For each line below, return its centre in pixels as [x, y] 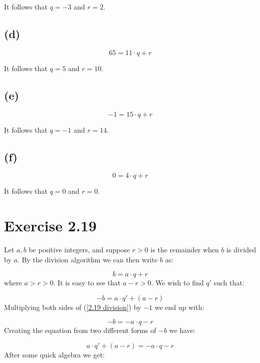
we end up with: [179, 307]
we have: [182, 330]
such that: [229, 283]
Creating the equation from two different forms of [80, 330]
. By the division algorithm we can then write [87, 259]
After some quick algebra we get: [54, 355]
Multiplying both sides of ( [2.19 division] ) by [73, 307]
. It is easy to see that [87, 283]
